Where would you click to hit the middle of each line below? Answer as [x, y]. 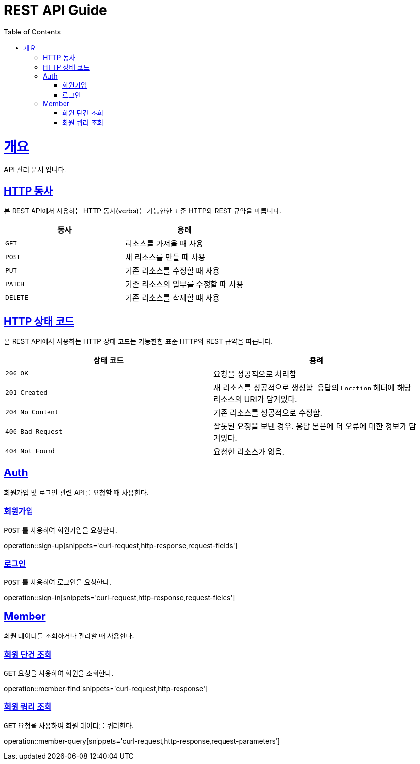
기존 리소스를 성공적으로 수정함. [268, 413]
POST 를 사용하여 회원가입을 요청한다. [61, 530]
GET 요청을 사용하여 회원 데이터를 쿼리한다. [69, 725]
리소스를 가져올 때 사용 [164, 244]
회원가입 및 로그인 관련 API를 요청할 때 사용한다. [76, 492]
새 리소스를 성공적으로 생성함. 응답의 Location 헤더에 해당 [312, 387]
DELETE [17, 297]
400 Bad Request [34, 432]
